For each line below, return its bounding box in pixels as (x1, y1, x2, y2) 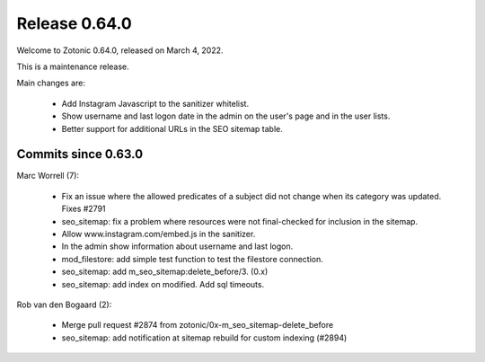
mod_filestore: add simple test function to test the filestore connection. (61, 253, 323, 264)
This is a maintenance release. (16, 61, 129, 72)
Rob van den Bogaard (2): (16, 299, 112, 310)
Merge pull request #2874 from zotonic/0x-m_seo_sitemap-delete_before (61, 320, 334, 331)
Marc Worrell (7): (16, 171, 80, 181)
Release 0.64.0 (16, 13, 132, 33)
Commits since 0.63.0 (16, 146, 144, 162)
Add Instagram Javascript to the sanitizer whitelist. (61, 98, 250, 109)
